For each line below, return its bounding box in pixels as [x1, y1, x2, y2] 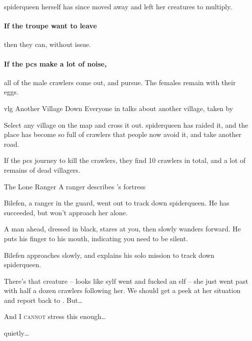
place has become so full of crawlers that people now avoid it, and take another [4, 129, 242, 139]
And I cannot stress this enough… [4, 311, 106, 321]
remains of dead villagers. [4, 164, 80, 175]
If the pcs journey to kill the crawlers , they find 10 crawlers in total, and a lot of [4, 155, 246, 165]
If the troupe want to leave [4, 21, 97, 31]
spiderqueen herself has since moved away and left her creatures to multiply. [4, 1, 232, 11]
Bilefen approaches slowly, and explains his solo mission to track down [4, 250, 215, 260]
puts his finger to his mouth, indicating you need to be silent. [4, 233, 188, 243]
